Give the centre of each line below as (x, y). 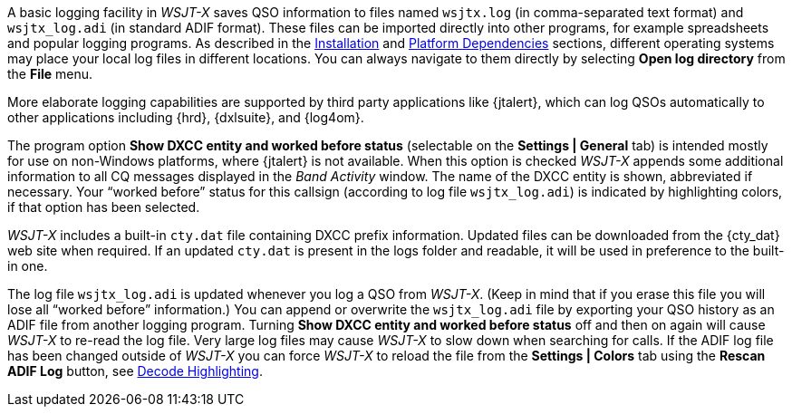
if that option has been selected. (104, 207)
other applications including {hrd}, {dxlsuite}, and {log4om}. (186, 117)
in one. (28, 266)
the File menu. (50, 74)
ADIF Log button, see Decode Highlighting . (135, 371)
